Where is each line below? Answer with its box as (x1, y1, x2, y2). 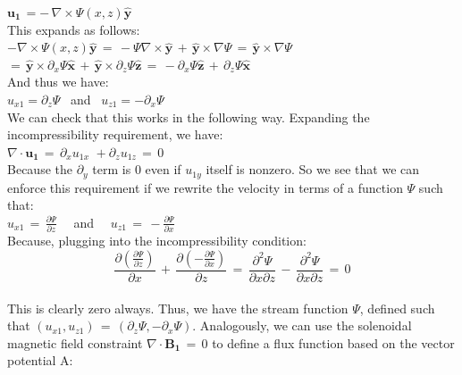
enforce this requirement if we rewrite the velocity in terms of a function (7, 178, 403, 196)
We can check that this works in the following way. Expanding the (7, 107, 370, 126)
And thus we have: (7, 72, 109, 91)
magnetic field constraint (7, 333, 143, 352)
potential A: (7, 351, 73, 370)
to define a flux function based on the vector (212, 333, 455, 352)
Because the (7, 160, 72, 179)
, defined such (359, 298, 435, 317)
